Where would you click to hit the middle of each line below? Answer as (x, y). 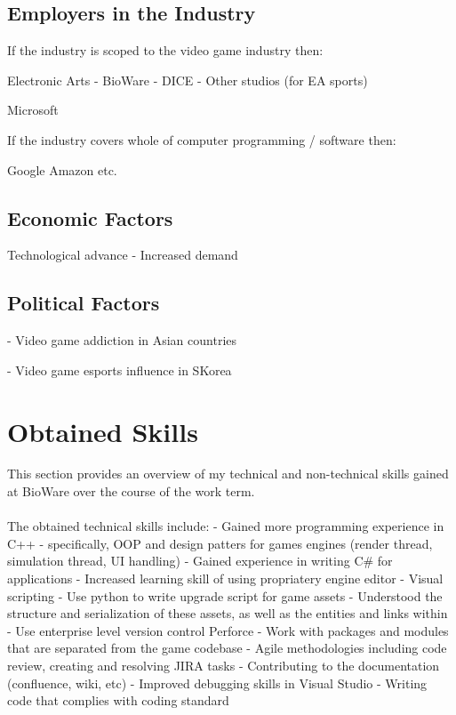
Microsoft (33, 110)
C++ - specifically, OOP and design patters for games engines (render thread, (220, 543)
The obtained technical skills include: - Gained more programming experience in (226, 526)
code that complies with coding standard (118, 700)
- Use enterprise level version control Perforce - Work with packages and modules (228, 630)
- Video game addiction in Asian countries (122, 340)
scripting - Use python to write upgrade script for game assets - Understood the (225, 595)
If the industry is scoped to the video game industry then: (165, 50)
